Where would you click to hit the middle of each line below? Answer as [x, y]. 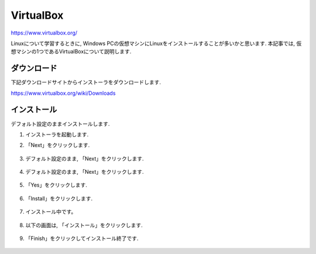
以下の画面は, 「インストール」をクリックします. [84, 225]
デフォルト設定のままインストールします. [60, 123]
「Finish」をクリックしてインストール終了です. [82, 238]
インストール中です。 [51, 212]
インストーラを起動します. [57, 134]
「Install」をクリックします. [59, 198]
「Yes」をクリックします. [56, 185]
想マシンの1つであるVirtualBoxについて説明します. [71, 52]
